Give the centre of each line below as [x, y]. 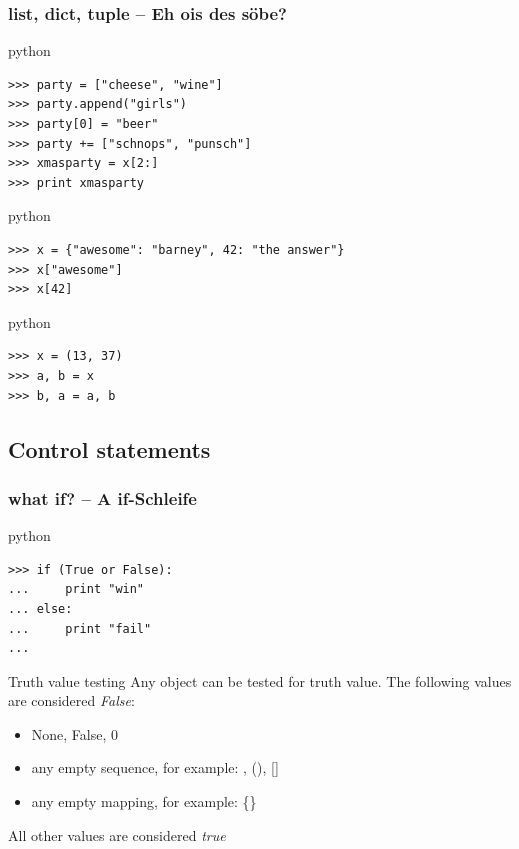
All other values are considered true [117, 834]
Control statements [109, 448]
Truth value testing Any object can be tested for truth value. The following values [260, 680]
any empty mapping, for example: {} [144, 801]
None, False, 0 [75, 733]
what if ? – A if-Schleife [102, 497]
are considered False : [71, 700]
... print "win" [76, 589]
